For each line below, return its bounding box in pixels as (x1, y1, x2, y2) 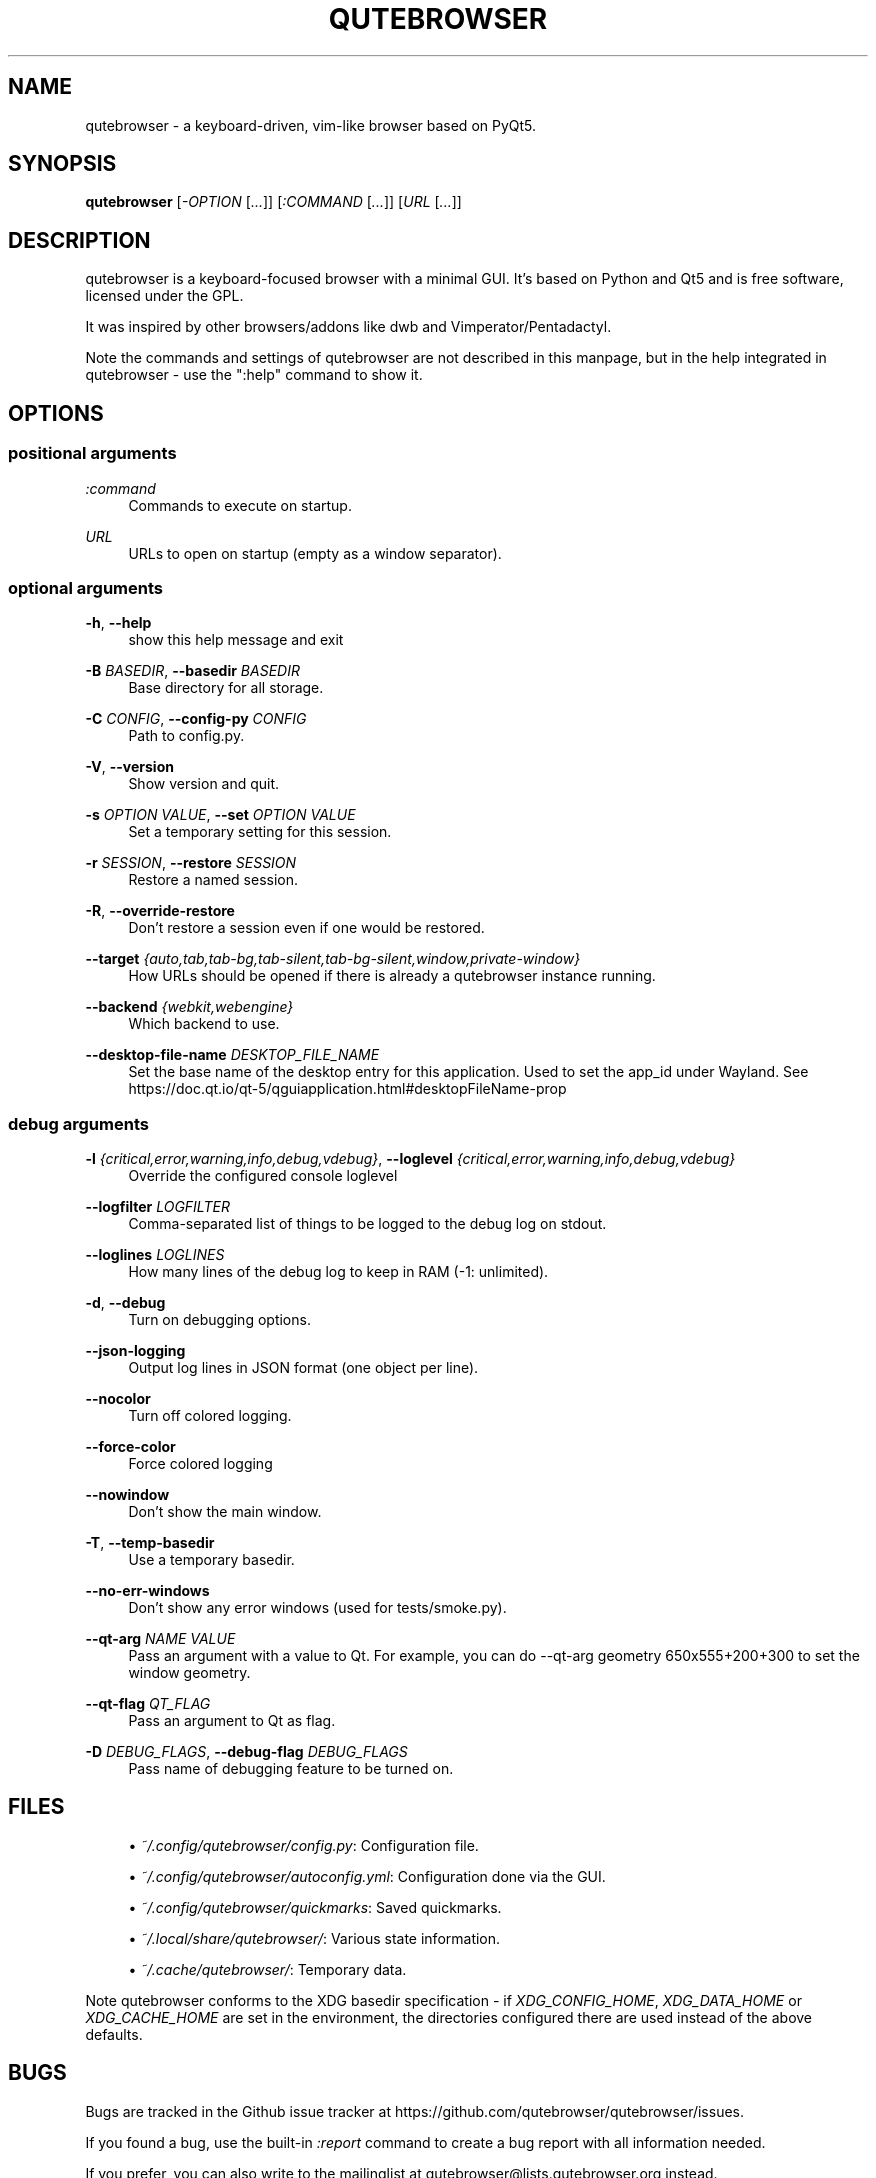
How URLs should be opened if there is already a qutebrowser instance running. (128, 967, 656, 985)
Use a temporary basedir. (128, 1551, 295, 1568)
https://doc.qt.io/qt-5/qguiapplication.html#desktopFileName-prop (128, 1080, 567, 1098)
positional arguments (8, 443, 177, 464)
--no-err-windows (85, 1582, 210, 1599)
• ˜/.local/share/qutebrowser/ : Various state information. (128, 1929, 501, 1947)
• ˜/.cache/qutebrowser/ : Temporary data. (128, 1960, 407, 1978)
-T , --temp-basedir (85, 1534, 215, 1551)
